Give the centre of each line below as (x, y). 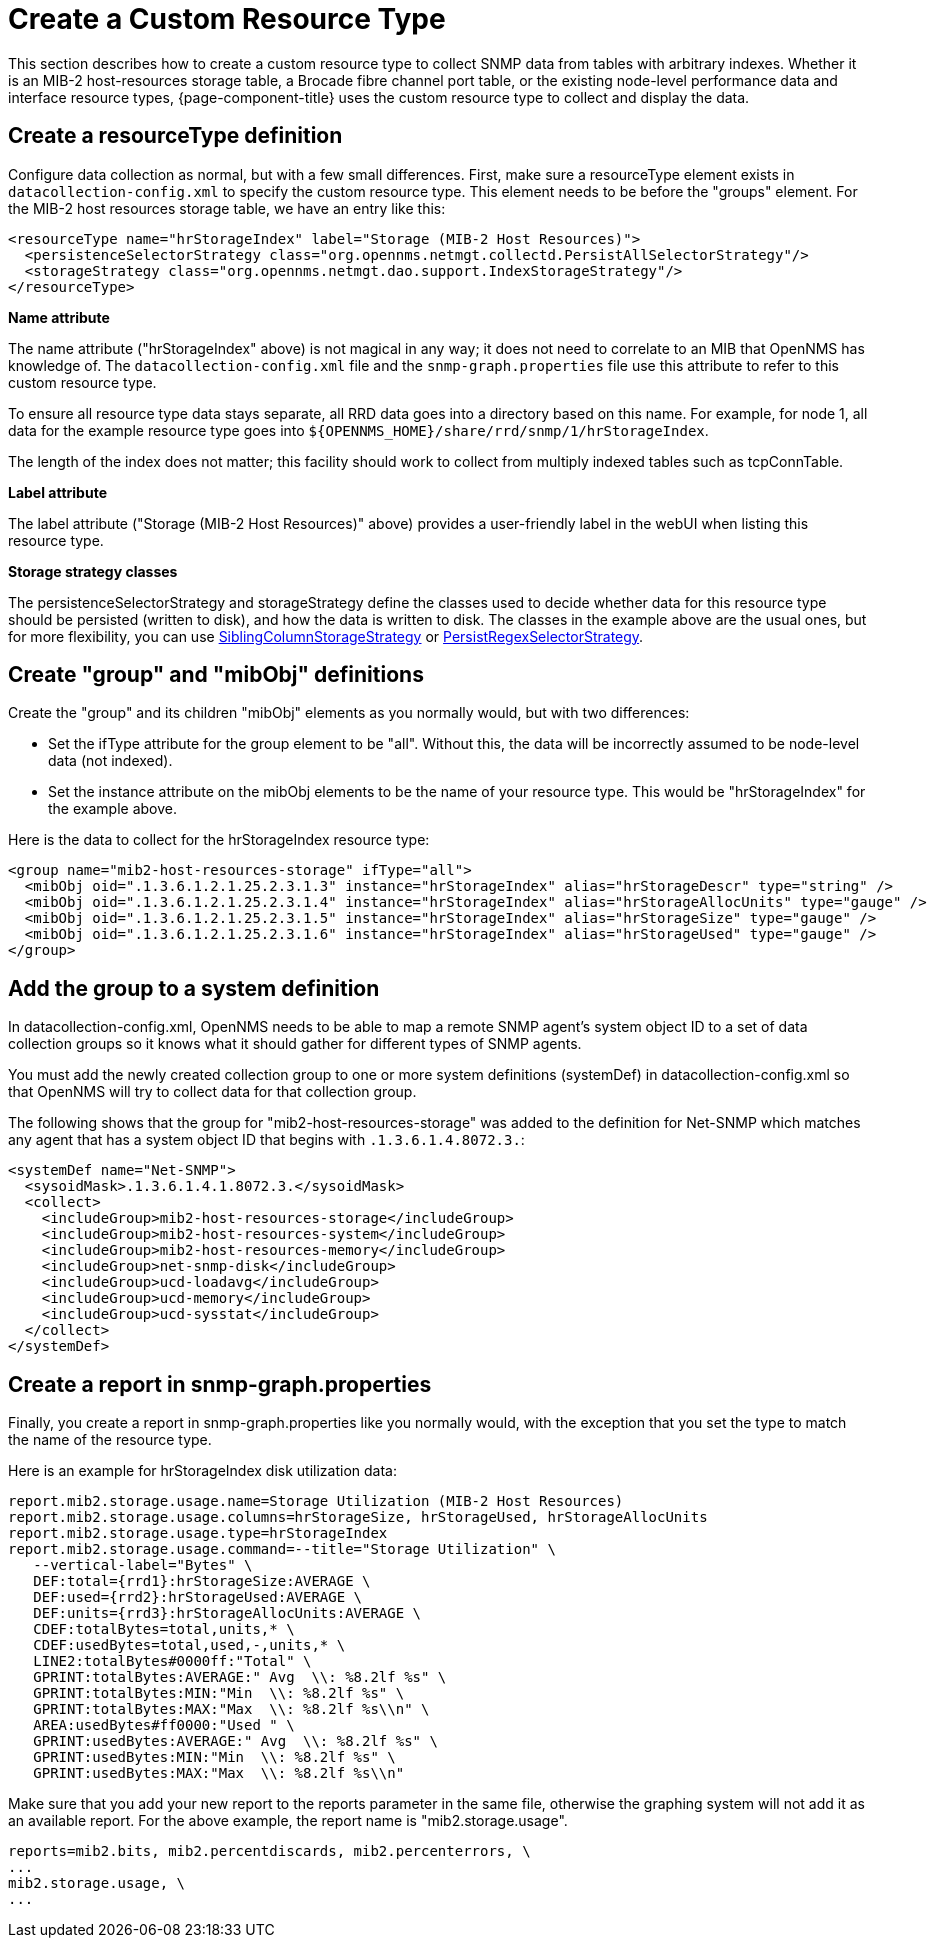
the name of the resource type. (110, 1440)
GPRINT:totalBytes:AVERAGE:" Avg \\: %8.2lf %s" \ (240, 1677)
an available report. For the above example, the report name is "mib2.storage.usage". (288, 1821)
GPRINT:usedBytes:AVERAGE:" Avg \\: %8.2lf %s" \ (235, 1741)
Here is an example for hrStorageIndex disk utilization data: (202, 1471)
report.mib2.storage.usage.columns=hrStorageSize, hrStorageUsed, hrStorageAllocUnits (358, 1517)
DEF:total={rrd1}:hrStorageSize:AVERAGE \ (202, 1581)
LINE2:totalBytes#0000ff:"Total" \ (172, 1661)
